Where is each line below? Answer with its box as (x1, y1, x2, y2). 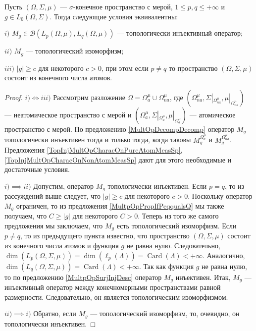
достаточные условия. (4, 164, 70, 174)
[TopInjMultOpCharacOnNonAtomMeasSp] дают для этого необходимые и (4, 154, 232, 165)
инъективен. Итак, (175, 272, 231, 282)
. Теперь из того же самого (138, 211, 219, 221)
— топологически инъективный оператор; (117, 28, 243, 38)
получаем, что (4, 211, 47, 221)
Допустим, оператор (33, 180, 94, 191)
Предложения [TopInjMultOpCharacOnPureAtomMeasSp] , (4, 145, 183, 155)
